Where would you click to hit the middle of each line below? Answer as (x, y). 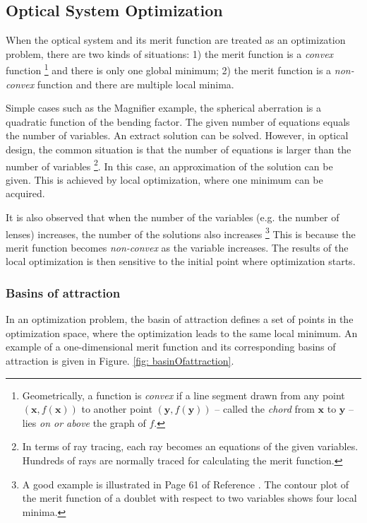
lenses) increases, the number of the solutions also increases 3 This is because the (181, 233)
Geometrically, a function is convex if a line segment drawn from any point (183, 395)
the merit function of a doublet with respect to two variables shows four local (189, 498)
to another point (117, 409)
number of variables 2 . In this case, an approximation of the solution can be (169, 165)
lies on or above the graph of (84, 422)
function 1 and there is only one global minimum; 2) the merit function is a (169, 69)
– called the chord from (265, 409)
